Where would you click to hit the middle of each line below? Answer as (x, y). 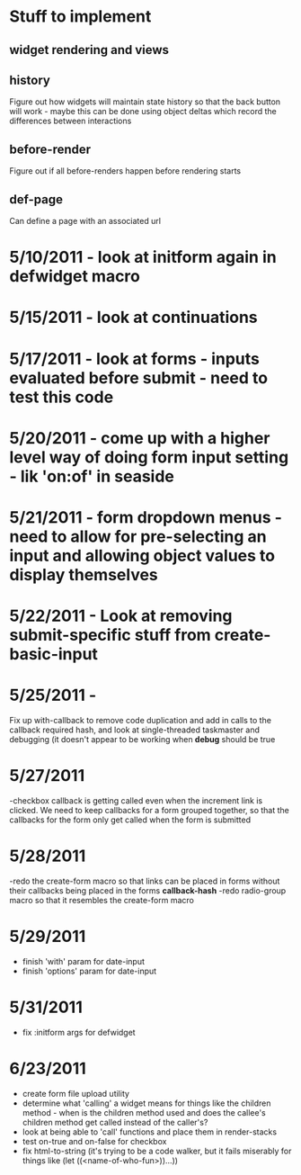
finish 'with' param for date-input (84, 961)
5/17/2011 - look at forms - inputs (135, 359)
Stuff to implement (80, 17)
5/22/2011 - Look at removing (121, 616)
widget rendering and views (89, 50)
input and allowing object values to (142, 556)
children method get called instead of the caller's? (115, 1122)
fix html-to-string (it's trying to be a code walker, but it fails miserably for (157, 1151)
